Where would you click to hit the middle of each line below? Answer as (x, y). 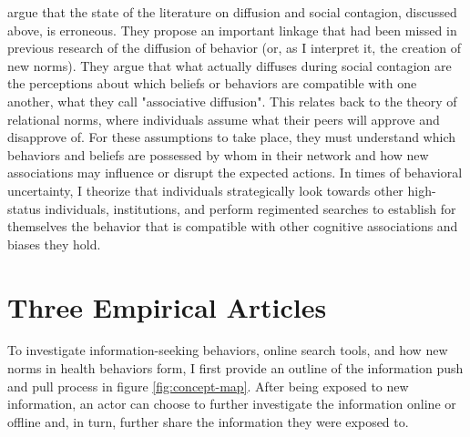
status (24, 208)
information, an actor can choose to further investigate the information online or (232, 404)
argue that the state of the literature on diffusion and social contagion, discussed (232, 12)
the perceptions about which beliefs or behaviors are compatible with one (212, 83)
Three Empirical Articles (167, 306)
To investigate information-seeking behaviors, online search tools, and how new (228, 350)
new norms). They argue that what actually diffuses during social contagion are (230, 65)
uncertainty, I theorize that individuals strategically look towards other (205, 190)
